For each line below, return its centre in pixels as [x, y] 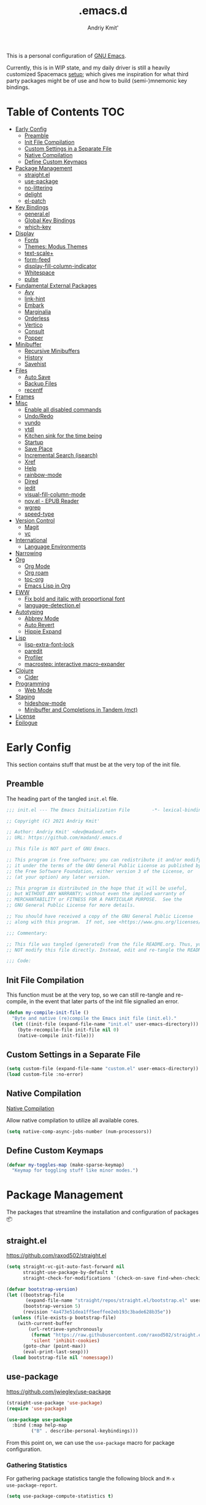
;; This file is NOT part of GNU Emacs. [59, 849]
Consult [34, 331]
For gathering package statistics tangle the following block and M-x [91, 1479]
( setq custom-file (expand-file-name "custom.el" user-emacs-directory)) [103, 1069]
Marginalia [37, 311]
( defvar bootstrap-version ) [42, 1289]
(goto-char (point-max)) [54, 1346]
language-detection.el [52, 605]
